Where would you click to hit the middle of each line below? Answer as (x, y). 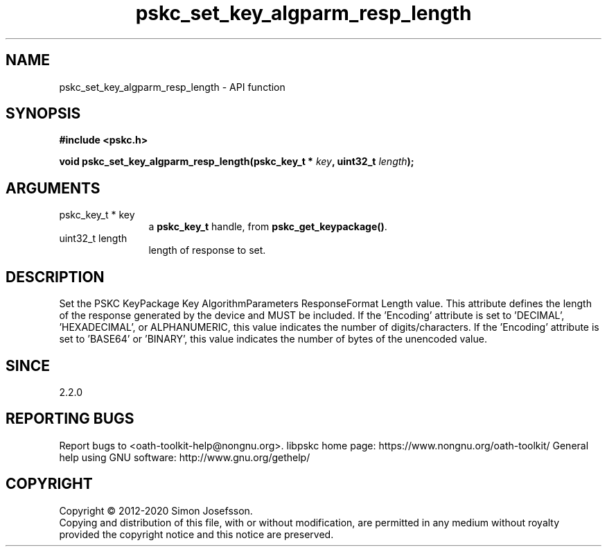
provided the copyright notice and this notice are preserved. (196, 534)
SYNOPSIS (43, 114)
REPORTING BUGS (70, 419)
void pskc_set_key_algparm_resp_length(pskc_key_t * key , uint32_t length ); (237, 162)
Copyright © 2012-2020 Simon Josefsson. (156, 510)
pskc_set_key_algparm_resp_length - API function (172, 87)
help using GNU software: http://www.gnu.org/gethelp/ (185, 457)
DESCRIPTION (55, 277)
